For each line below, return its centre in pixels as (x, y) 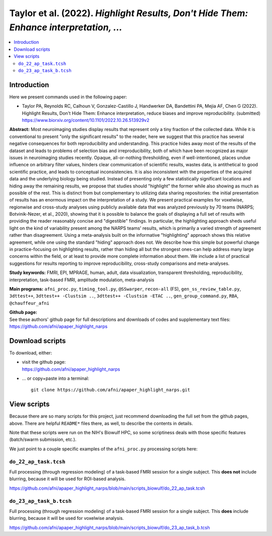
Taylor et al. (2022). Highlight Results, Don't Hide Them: (129, 13)
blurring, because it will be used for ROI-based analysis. (67, 479)
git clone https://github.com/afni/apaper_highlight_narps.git (111, 390)
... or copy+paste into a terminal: (55, 378)
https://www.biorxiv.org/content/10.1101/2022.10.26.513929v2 (86, 120)
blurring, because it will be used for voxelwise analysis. (67, 518)
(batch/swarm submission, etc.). (43, 440)
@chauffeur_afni (29, 303)
